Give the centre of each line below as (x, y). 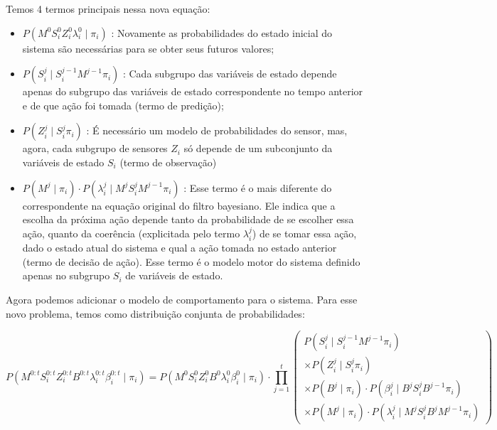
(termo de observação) (168, 162)
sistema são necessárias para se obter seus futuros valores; (148, 48)
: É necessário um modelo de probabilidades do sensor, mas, (217, 130)
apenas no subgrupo (66, 275)
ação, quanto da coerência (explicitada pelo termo (131, 233)
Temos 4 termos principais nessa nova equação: (108, 9)
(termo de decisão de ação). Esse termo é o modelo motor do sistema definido (191, 261)
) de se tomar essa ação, (304, 233)
